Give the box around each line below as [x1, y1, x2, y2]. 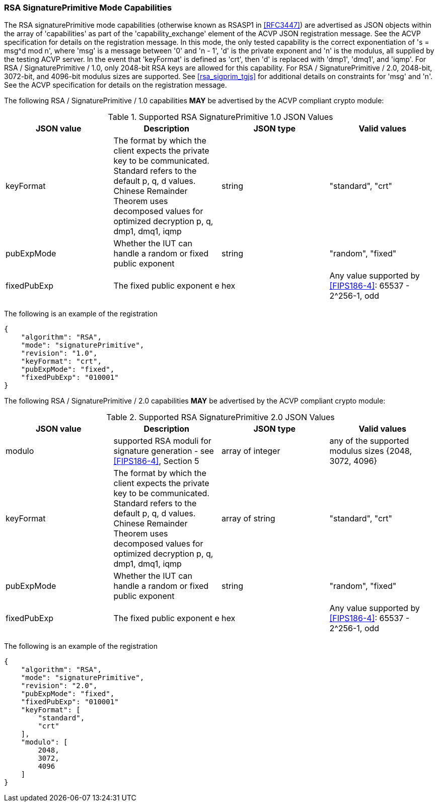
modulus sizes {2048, [329, 446, 412, 456]
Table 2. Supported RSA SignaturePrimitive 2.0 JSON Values [106, 412, 335, 423]
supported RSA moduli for [113, 436, 211, 446]
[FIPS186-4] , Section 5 [113, 456, 199, 466]
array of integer [222, 446, 280, 456]
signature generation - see [113, 446, 214, 456]
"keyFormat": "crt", [21, 357, 102, 366]
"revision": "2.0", [21, 682, 98, 690]
